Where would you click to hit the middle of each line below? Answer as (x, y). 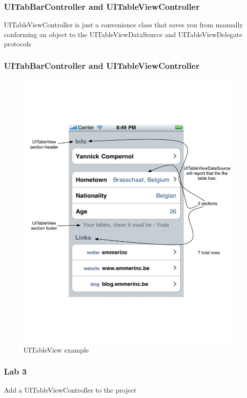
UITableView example (56, 349)
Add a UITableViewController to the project (70, 389)
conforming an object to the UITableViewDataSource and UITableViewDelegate (123, 34)
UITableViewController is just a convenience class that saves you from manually (123, 25)
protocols (18, 44)
